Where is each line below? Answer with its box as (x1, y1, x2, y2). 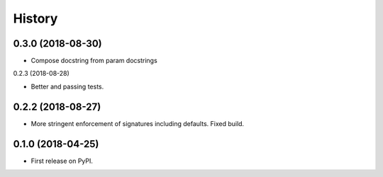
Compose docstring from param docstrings (30, 57, 157, 65)
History (13, 11, 58, 26)
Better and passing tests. (30, 82, 104, 91)
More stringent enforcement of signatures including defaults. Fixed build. (30, 119, 245, 127)
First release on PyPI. (30, 156, 94, 165)
